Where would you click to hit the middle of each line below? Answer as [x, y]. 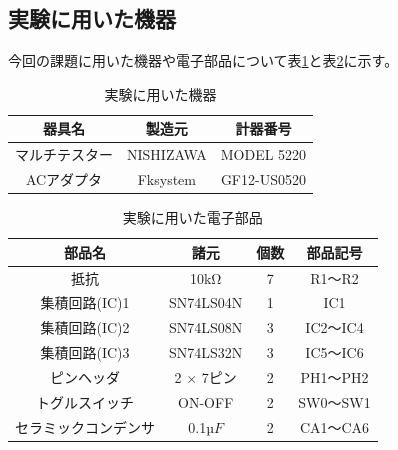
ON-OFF [206, 401]
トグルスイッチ [85, 401]
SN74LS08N [206, 327]
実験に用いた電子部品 [192, 217]
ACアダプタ [64, 179]
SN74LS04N [206, 302]
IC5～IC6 [334, 352]
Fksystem [167, 179]
